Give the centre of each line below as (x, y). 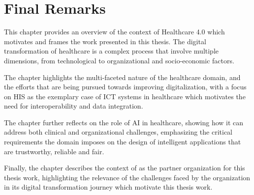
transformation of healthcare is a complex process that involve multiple (111, 51)
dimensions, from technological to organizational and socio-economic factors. (119, 60)
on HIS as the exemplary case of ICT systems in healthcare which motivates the (125, 96)
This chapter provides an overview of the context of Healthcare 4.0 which (114, 32)
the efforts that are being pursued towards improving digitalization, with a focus (125, 87)
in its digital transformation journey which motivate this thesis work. (108, 187)
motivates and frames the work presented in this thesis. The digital (105, 41)
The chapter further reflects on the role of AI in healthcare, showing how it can (124, 122)
